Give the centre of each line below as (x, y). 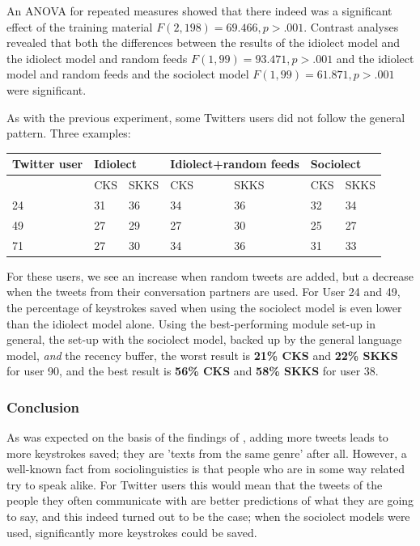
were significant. (47, 89)
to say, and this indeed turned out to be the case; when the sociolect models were (208, 516)
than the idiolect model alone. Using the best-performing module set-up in (191, 323)
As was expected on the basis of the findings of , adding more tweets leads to (197, 437)
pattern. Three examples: (69, 133)
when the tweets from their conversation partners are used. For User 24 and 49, (204, 292)
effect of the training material (80, 26)
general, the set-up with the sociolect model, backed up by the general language (204, 339)
